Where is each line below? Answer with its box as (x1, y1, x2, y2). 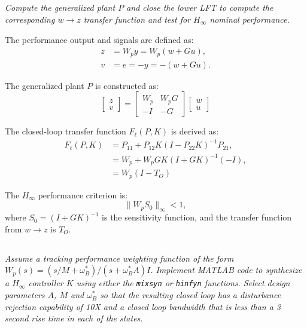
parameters (5, 289, 45, 301)
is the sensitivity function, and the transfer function (102, 211, 292, 223)
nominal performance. (209, 13, 290, 25)
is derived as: (171, 125, 219, 137)
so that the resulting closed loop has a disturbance (100, 289, 281, 301)
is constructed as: (95, 79, 159, 91)
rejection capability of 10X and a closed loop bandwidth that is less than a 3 (5, 300, 281, 312)
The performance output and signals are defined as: (5, 33, 194, 45)
